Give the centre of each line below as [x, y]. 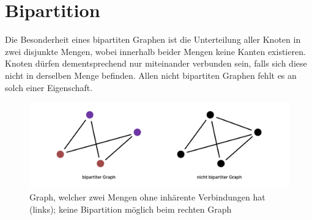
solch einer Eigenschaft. [49, 87]
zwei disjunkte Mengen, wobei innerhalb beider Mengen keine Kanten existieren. [155, 51]
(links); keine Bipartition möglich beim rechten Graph [131, 209]
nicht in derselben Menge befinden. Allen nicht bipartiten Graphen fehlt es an [151, 75]
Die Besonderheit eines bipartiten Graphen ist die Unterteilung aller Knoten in [153, 39]
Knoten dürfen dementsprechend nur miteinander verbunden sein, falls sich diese [156, 63]
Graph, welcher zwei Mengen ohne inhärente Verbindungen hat [147, 197]
